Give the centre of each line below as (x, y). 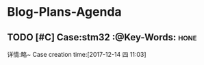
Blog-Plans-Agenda (64, 12)
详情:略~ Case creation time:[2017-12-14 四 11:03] (77, 54)
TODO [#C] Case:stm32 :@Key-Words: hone (102, 37)
